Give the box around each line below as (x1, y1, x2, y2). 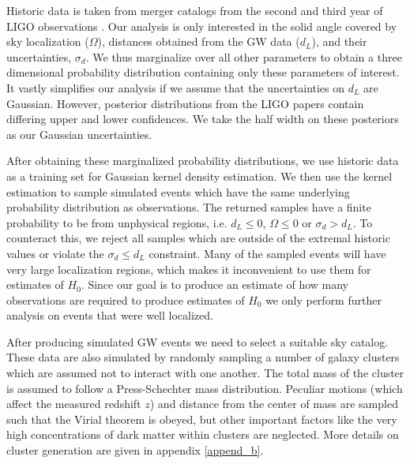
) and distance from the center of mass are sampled (149, 395, 398, 412)
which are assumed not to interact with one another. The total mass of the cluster (6, 365, 404, 381)
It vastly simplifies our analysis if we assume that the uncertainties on (6, 79, 345, 95)
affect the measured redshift (6, 395, 141, 412)
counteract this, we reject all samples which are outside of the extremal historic (6, 230, 390, 246)
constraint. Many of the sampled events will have (149, 245, 386, 261)
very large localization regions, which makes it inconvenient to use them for (6, 260, 371, 277)
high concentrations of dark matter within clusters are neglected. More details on (6, 426, 399, 443)
